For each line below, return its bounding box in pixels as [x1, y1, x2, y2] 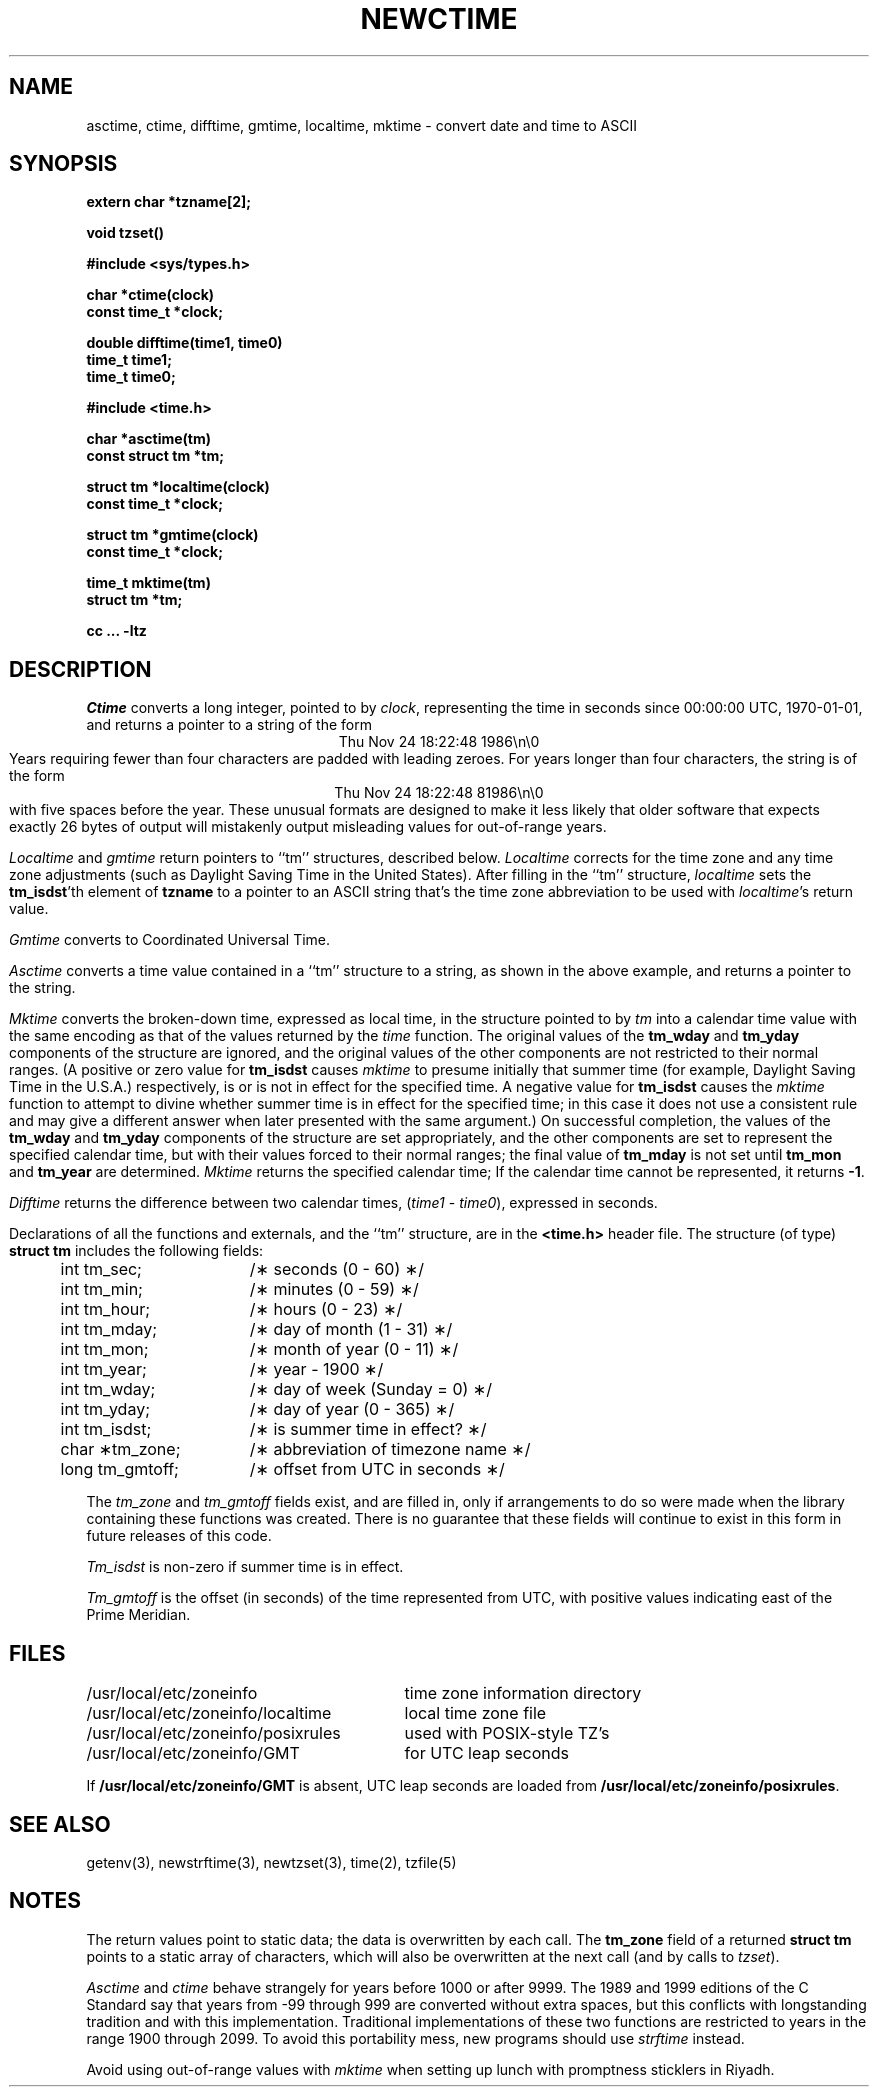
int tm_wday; [60, 1379, 156, 1400]
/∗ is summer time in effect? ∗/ [249, 1419, 487, 1440]
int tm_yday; [60, 1399, 150, 1420]
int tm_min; [60, 1279, 143, 1300]
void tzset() [86, 224, 165, 242]
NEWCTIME [360, 2, 518, 36]
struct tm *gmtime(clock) [86, 526, 259, 544]
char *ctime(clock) [86, 286, 215, 304]
